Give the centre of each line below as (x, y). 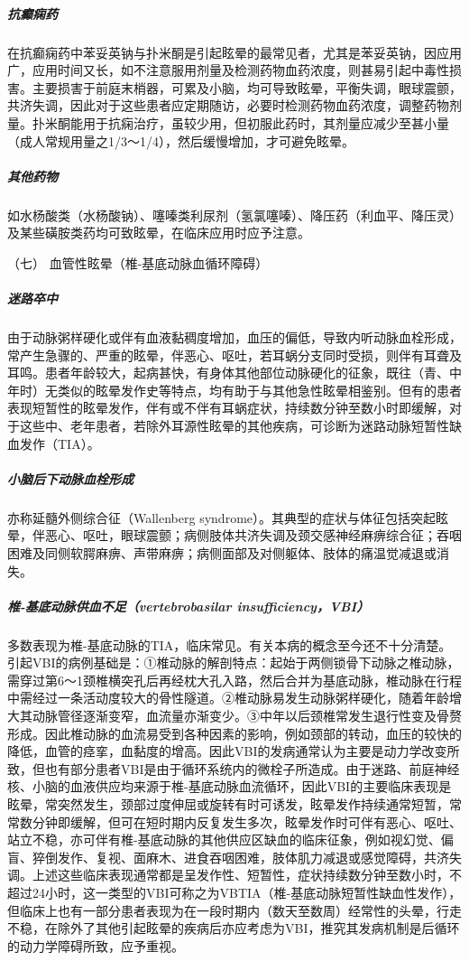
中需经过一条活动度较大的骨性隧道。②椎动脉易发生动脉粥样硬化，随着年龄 (228, 698)
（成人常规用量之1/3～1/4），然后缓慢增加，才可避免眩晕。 (181, 140)
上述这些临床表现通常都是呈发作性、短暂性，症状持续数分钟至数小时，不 (247, 875)
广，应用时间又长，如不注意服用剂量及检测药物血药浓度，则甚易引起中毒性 (228, 70)
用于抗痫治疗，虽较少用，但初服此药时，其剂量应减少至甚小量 (266, 122)
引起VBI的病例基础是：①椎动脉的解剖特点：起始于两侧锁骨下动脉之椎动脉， (234, 662)
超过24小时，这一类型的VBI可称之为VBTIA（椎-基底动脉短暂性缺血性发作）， (234, 892)
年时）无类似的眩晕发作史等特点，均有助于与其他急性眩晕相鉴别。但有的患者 (234, 390)
